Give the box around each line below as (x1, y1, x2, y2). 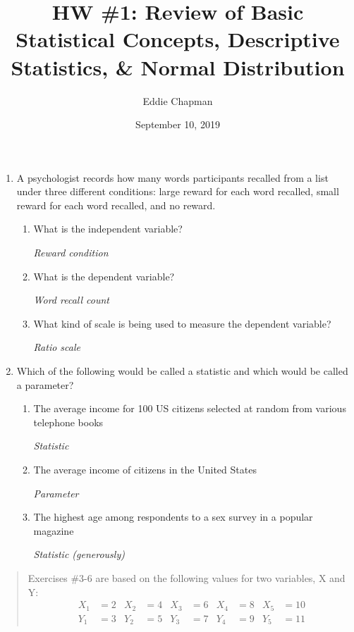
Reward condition (33, 245, 109, 260)
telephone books (33, 414, 104, 429)
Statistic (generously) (33, 547, 125, 562)
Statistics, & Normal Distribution (11, 52, 345, 81)
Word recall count (33, 292, 109, 307)
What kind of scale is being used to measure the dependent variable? (33, 316, 331, 330)
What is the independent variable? (33, 221, 183, 236)
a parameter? (16, 377, 74, 392)
